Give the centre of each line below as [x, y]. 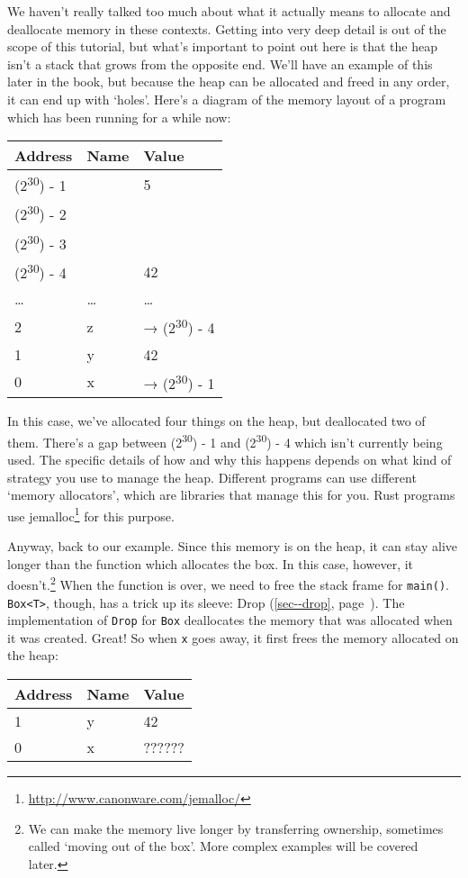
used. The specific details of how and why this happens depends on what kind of [229, 459]
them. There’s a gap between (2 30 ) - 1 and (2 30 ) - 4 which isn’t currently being [225, 440]
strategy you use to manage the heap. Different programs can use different [212, 477]
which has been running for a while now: [119, 117]
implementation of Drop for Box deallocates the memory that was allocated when [230, 620]
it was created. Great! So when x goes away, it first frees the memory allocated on [233, 637]
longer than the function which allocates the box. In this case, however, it [211, 563]
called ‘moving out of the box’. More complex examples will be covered [223, 846]
